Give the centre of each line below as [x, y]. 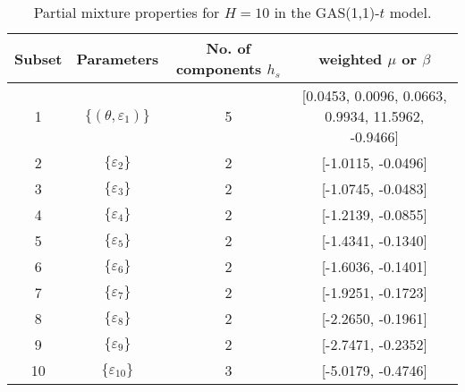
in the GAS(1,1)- [327, 12]
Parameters [118, 58]
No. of [228, 48]
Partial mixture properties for [127, 12]
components [219, 68]
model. [410, 12]
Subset [38, 58]
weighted [351, 58]
